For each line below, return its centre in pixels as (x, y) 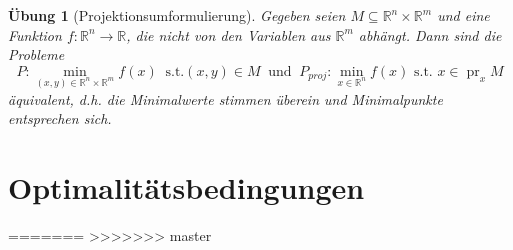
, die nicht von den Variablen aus (228, 34)
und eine (463, 15)
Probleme (36, 54)
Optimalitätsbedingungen (186, 187)
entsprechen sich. (60, 118)
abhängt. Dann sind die (430, 34)
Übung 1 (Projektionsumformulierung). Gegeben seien (177, 15)
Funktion (35, 34)
